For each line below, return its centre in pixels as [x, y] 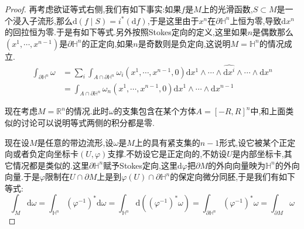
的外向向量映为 [236, 165]
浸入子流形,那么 [42, 20]
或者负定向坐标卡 [45, 154]
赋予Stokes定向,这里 [140, 165]
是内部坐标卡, [258, 154]
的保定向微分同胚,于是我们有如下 [233, 177]
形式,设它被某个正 [253, 142]
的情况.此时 [87, 111]
